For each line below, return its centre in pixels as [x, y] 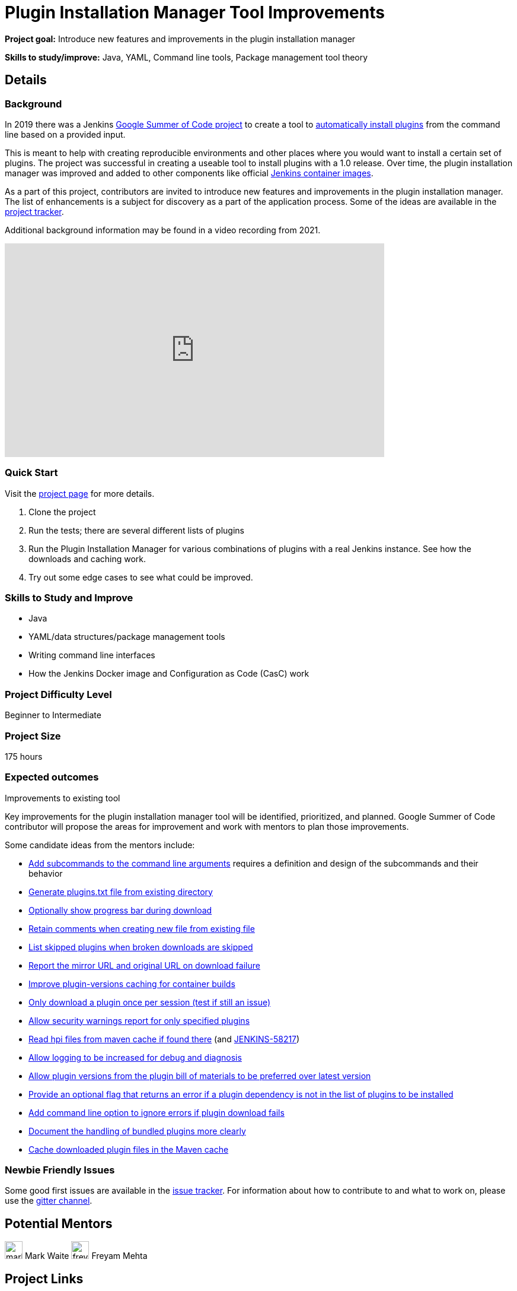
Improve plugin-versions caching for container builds [132, 984]
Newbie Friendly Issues [60, 1170]
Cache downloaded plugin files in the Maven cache [129, 1149]
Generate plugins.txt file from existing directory [121, 892]
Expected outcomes [52, 777]
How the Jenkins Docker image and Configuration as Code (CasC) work [169, 674]
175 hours [24, 756]
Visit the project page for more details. [80, 493]
